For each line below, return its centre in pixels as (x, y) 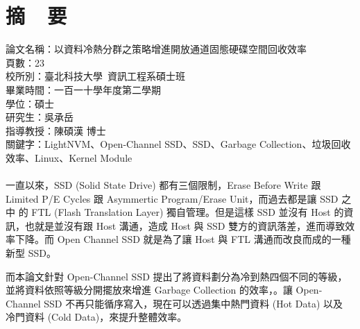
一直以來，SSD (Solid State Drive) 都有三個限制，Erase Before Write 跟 (163, 185)
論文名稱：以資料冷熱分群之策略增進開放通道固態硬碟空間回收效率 (156, 49)
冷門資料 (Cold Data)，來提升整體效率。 (96, 317)
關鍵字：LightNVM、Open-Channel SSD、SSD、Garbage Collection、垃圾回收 (178, 144)
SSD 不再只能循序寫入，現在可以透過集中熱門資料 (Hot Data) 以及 (194, 303)
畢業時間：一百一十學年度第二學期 (83, 89)
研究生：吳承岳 (40, 117)
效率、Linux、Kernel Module (69, 157)
